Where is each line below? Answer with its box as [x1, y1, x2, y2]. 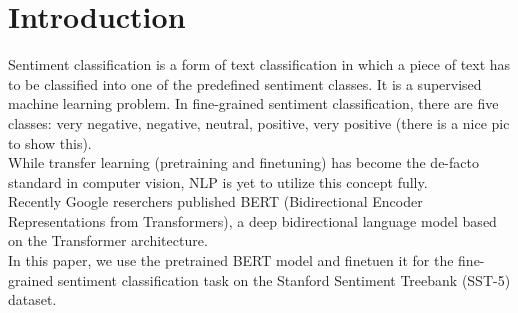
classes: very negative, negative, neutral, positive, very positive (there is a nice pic [8, 112, 510, 133]
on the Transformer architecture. [8, 230, 208, 251]
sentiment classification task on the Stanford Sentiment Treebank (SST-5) [57, 269, 511, 290]
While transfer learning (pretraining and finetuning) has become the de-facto [8, 152, 479, 173]
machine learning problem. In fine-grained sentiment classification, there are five [8, 93, 499, 114]
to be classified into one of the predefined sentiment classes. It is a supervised [8, 73, 482, 94]
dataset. [8, 289, 57, 310]
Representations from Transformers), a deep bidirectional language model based [8, 210, 497, 231]
